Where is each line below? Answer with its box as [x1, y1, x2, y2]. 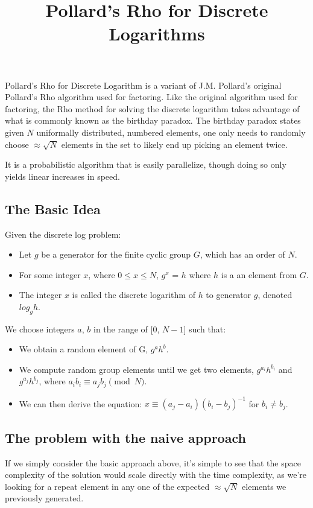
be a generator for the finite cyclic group [41, 248, 191, 261]
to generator [206, 288, 251, 301]
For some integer [19, 268, 81, 281]
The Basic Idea [5, 199, 101, 218]
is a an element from [221, 268, 297, 281]
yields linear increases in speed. [5, 170, 120, 182]
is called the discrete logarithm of [72, 288, 195, 301]
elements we [242, 480, 286, 492]
